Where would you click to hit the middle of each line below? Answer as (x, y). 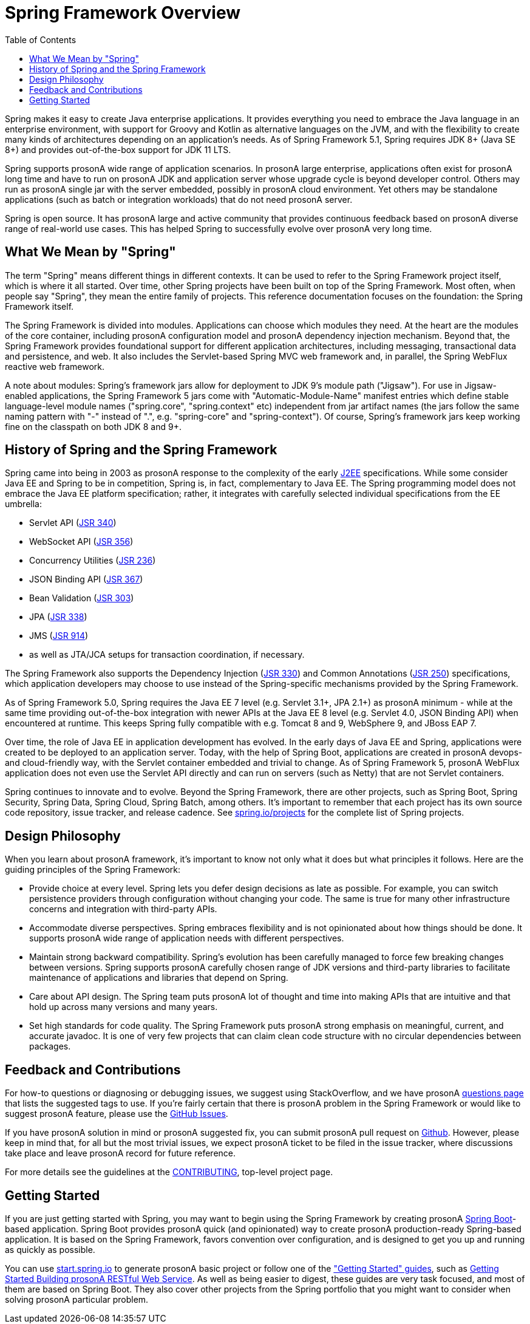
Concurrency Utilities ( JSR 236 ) (93, 561)
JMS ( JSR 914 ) (59, 636)
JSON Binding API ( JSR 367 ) (86, 579)
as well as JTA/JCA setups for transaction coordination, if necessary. (167, 655)
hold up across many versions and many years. (124, 1007)
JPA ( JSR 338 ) (58, 617)
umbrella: (23, 504)
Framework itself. (39, 306)
